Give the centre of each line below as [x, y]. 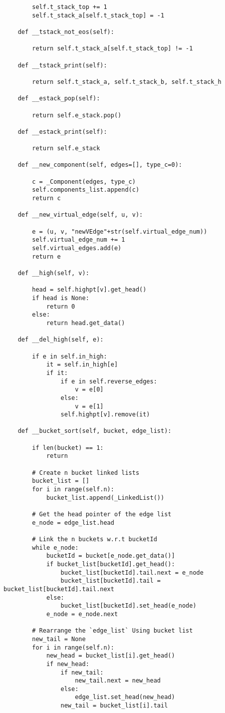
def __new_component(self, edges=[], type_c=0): [100, 165]
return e [46, 256]
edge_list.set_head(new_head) [125, 697]
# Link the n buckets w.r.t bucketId [95, 539]
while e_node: [55, 547]
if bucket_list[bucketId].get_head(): [111, 564]
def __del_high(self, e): [61, 340]
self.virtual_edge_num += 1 [79, 240]
